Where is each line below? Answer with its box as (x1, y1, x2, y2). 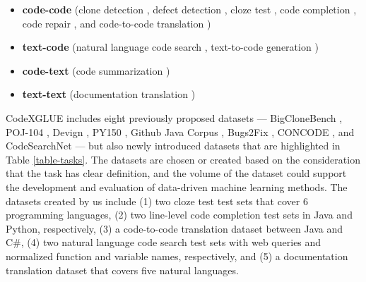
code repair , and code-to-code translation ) (22, 16, 211, 30)
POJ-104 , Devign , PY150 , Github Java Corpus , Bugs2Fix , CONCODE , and (6, 124, 355, 139)
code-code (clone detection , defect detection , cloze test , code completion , (22, 2, 357, 16)
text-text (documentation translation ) (22, 87, 196, 102)
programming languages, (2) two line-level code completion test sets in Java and (6, 207, 353, 222)
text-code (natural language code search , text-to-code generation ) (22, 39, 319, 54)
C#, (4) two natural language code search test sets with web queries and (6, 235, 321, 250)
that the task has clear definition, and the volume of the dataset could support (6, 166, 347, 180)
